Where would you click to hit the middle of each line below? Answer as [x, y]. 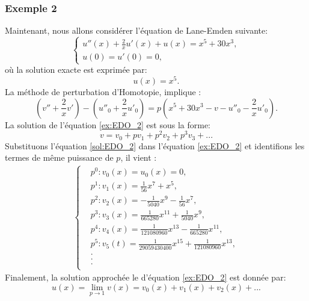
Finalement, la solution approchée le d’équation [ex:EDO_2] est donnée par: [145, 277]
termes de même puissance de [59, 157]
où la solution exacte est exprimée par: [76, 70]
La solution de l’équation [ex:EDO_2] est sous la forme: [108, 124]
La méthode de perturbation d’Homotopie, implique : [103, 91]
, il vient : [139, 157]
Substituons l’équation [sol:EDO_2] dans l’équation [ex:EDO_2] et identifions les [155, 145]
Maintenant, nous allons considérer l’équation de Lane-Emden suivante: [136, 30]
